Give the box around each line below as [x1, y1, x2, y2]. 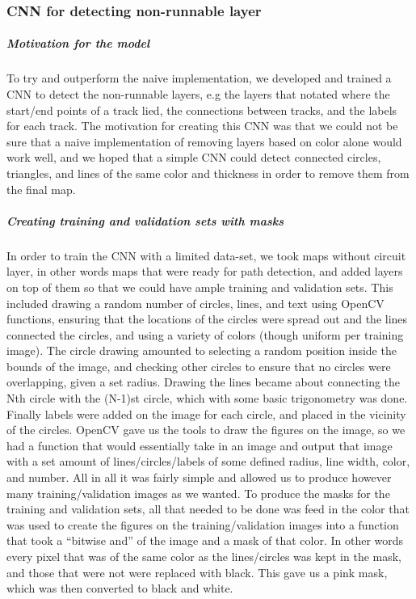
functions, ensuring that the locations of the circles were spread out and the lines [6, 310, 408, 327]
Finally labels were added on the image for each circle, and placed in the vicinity [6, 405, 406, 422]
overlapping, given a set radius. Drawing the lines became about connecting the [6, 373, 401, 390]
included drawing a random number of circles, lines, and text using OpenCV [6, 294, 384, 311]
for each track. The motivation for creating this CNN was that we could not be [6, 117, 398, 134]
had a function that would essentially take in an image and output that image [6, 437, 393, 453]
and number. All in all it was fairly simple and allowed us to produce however [6, 469, 392, 486]
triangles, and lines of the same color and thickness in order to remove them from [6, 164, 410, 181]
